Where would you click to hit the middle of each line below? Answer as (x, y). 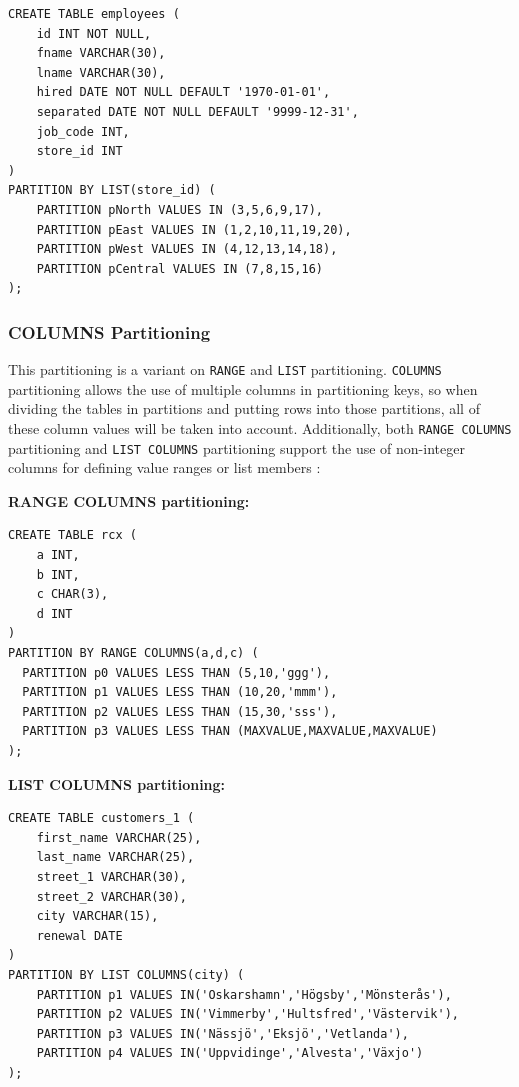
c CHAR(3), (72, 594)
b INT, (58, 574)
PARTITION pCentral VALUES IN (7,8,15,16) (179, 268)
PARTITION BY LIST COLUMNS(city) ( (126, 974)
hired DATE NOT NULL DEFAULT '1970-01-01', (183, 92)
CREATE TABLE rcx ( (72, 535)
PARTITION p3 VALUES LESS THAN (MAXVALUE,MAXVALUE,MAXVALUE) (230, 731)
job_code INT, (83, 131)
